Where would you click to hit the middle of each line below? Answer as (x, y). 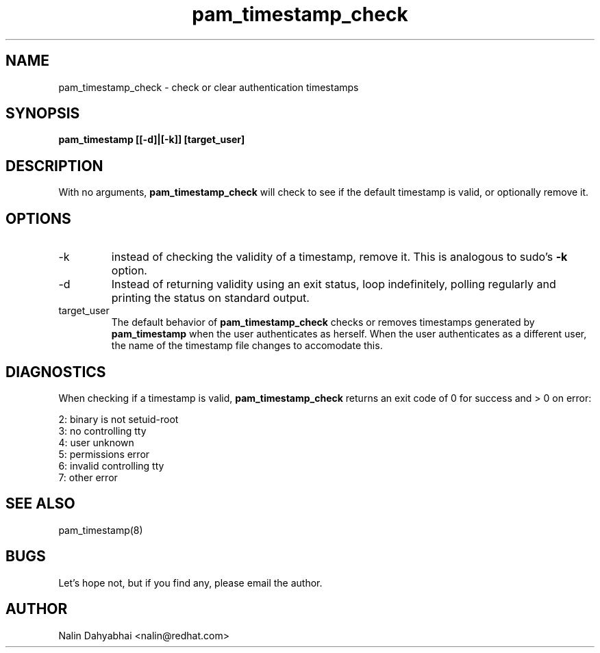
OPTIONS (38, 218)
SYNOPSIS (43, 114)
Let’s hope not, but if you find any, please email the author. (190, 582)
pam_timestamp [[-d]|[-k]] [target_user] (152, 140)
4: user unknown (96, 442)
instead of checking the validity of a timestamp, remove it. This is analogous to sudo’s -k (339, 257)
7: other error (88, 477)
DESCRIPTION (54, 166)
